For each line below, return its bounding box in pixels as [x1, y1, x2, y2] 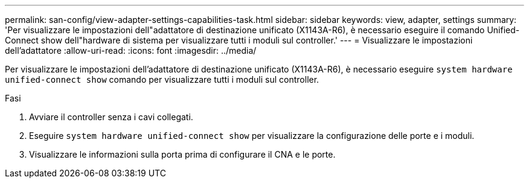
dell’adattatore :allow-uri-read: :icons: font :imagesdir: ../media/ [5, 45, 257, 56]
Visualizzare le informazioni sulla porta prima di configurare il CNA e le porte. [29, 149, 336, 159]
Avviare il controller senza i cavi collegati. [29, 112, 193, 122]
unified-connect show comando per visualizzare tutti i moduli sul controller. [5, 74, 319, 85]
